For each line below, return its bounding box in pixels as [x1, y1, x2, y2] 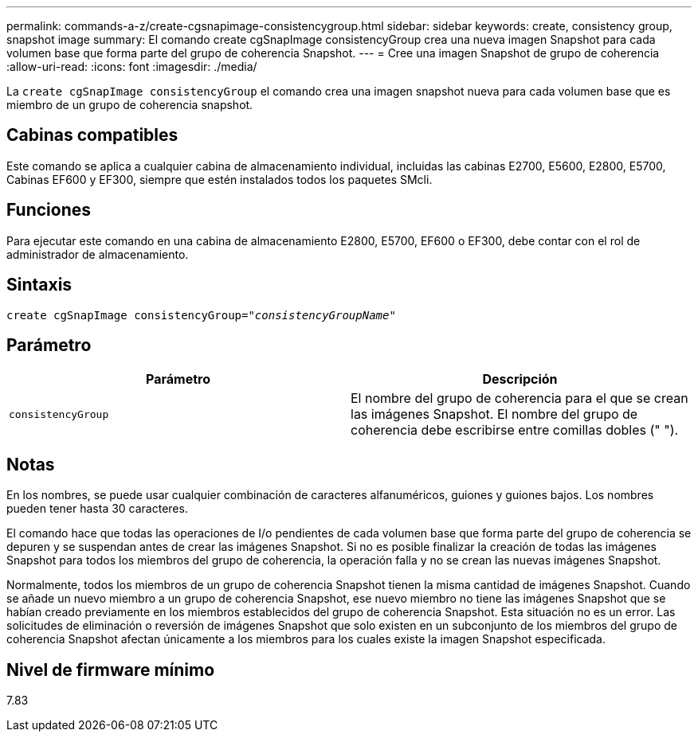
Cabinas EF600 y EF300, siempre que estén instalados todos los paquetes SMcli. [6, 172, 433, 186]
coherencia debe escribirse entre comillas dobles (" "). [351, 422, 679, 439]
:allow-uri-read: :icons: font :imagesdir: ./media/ [6, 60, 257, 73]
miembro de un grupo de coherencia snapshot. [6, 98, 253, 111]
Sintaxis [6, 275, 73, 295]
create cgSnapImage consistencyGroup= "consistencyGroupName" [6, 308, 396, 322]
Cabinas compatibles [6, 125, 178, 146]
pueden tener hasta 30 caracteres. [6, 502, 188, 516]
